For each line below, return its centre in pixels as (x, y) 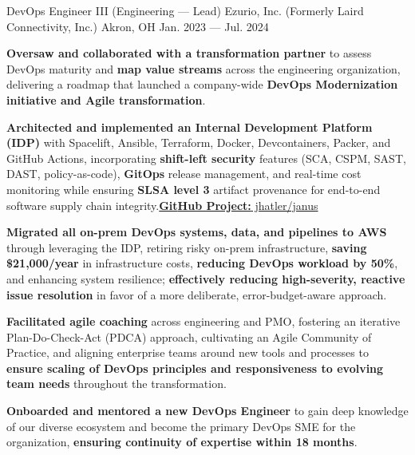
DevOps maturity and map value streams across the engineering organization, (204, 68)
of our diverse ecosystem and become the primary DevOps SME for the (181, 426)
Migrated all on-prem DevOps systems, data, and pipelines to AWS (197, 232)
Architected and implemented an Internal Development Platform (190, 127)
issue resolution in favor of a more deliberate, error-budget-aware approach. (197, 294)
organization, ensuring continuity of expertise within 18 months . (182, 442)
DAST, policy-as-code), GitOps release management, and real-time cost (184, 174)
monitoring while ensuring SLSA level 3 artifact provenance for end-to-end (194, 189)
